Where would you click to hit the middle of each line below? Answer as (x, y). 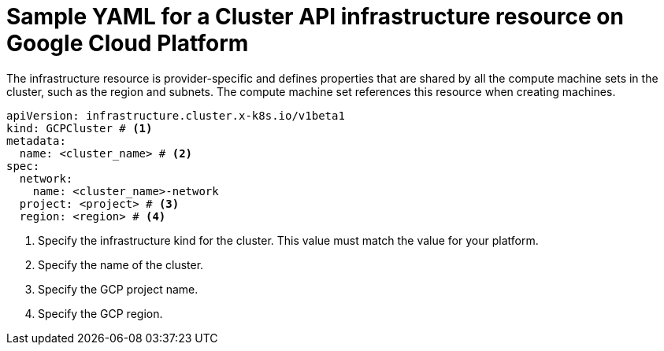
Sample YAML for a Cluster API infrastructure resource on (315, 17)
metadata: (36, 140)
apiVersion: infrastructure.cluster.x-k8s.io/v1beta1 (176, 115)
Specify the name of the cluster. (121, 264)
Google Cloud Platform (128, 43)
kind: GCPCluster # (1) (80, 128)
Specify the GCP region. (100, 313)
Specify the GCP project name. (118, 289)
